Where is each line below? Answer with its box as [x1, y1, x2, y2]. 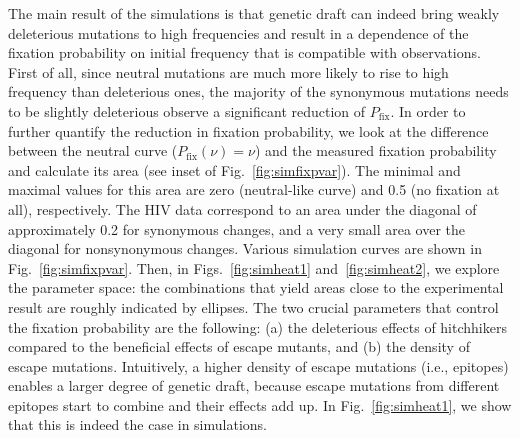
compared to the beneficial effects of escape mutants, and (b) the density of [8, 336, 470, 357]
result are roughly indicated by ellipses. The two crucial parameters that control [8, 296, 499, 317]
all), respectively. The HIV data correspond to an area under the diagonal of [8, 198, 477, 219]
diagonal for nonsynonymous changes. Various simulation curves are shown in [8, 238, 482, 259]
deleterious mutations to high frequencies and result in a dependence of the [8, 22, 469, 43]
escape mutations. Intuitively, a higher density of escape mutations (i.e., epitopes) [8, 355, 509, 376]
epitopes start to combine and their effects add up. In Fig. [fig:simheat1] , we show [8, 394, 512, 415]
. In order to [390, 100, 466, 121]
